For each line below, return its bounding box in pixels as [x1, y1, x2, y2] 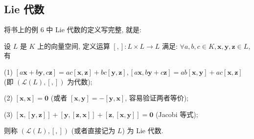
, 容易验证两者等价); [125, 93, 189, 103]
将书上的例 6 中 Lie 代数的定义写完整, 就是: [4, 24, 141, 35]
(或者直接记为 [71, 125, 115, 136]
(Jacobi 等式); [156, 109, 198, 119]
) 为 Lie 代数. [122, 125, 163, 136]
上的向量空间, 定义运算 [37, 40, 110, 51]
